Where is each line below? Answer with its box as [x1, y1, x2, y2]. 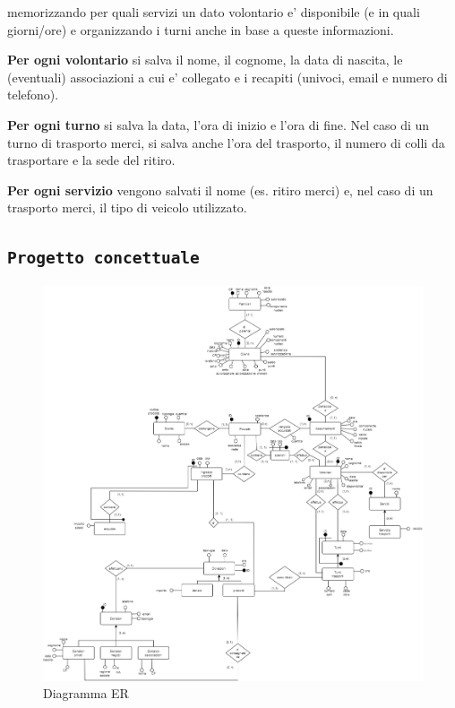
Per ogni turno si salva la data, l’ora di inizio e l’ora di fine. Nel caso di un [7, 115, 430, 134]
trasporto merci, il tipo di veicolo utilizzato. [7, 198, 247, 217]
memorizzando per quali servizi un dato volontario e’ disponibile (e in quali [7, 3, 420, 21]
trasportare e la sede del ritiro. [7, 151, 176, 169]
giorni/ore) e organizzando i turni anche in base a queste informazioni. [7, 20, 394, 39]
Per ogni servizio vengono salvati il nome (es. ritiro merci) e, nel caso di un [7, 180, 434, 199]
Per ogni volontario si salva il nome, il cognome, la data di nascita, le [7, 50, 403, 69]
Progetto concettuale [7, 248, 200, 268]
